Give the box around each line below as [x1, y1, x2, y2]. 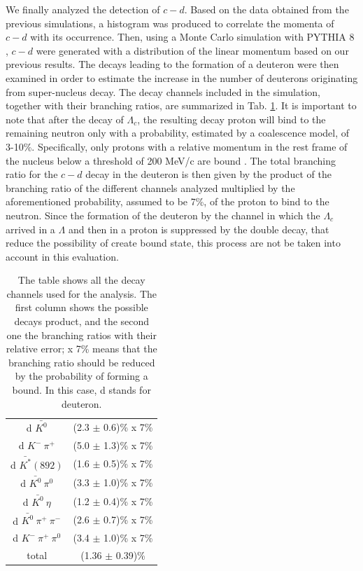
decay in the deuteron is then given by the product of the [85, 167, 332, 181]
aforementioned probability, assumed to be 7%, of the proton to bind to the [6, 194, 329, 209]
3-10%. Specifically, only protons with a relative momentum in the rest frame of [6, 139, 348, 153]
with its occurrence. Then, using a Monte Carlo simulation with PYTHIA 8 [30, 29, 355, 44]
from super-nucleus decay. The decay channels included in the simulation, [6, 84, 320, 99]
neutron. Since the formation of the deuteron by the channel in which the [6, 207, 320, 222]
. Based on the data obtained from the [184, 2, 349, 16]
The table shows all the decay [17, 273, 145, 287]
